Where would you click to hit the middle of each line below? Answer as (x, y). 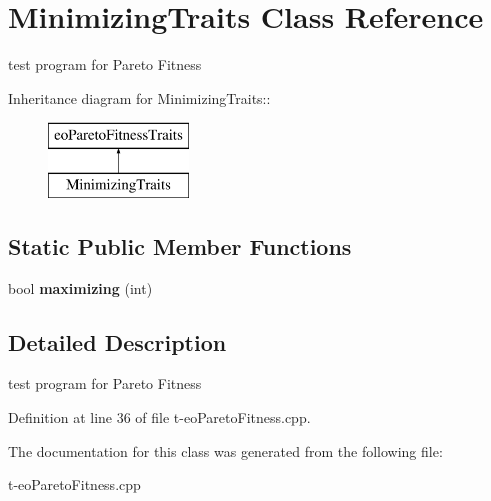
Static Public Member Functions (180, 245)
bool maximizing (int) (80, 287)
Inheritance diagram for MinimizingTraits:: (139, 97)
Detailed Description (117, 341)
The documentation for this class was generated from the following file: (225, 450)
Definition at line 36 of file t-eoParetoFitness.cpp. (159, 417)
